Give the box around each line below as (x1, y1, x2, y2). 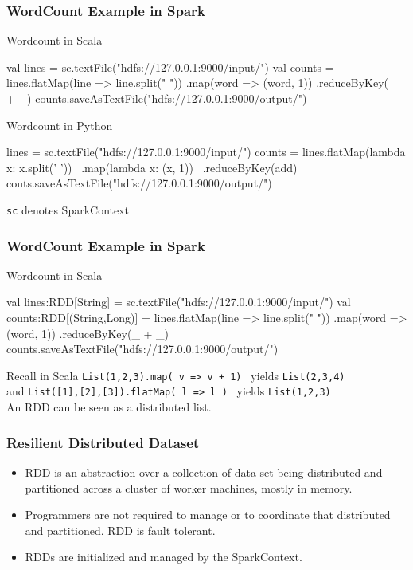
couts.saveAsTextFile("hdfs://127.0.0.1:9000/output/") (6, 175, 272, 191)
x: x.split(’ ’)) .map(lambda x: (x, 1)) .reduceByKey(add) (6, 159, 298, 175)
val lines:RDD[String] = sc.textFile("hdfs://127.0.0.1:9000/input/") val (6, 293, 351, 310)
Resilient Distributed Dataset (6, 432, 200, 452)
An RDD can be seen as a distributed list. (6, 399, 212, 415)
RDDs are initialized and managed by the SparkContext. (25, 548, 302, 565)
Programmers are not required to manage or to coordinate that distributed (25, 506, 391, 523)
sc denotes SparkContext (6, 201, 130, 218)
